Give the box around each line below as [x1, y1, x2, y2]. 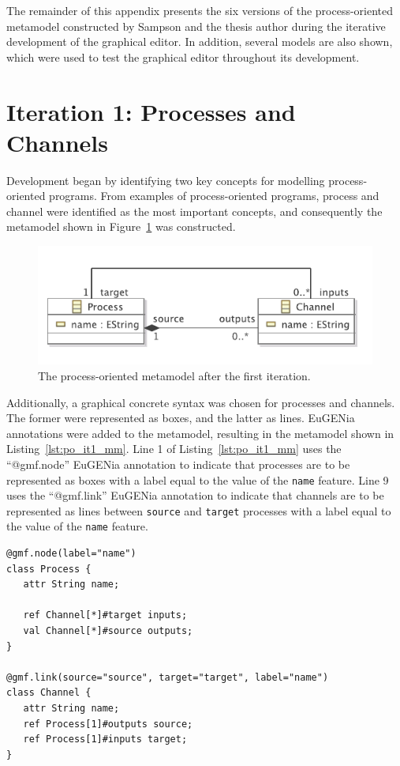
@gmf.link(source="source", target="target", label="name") [6, 671, 329, 683]
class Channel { [6, 687, 92, 699]
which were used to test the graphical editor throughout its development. [6, 48, 360, 65]
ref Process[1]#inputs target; [23, 734, 188, 745]
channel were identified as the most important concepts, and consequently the [6, 202, 383, 219]
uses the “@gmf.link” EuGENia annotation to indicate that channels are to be [6, 487, 384, 504]
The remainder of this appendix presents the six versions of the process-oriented [6, 2, 394, 18]
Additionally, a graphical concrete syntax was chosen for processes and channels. [6, 394, 395, 410]
